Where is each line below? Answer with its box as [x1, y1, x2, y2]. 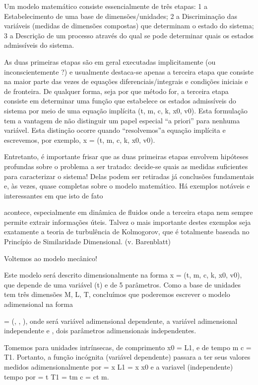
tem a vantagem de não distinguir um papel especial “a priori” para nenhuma [4, 115, 240, 125]
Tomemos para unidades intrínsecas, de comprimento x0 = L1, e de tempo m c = [4, 342, 252, 352]
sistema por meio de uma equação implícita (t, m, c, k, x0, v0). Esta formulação [4, 105, 248, 115]
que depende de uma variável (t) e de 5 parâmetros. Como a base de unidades [4, 279, 241, 289]
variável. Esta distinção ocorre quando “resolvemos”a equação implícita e [4, 125, 226, 135]
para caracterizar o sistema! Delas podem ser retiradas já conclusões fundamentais [4, 171, 254, 181]
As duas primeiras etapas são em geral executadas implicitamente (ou [4, 56, 216, 67]
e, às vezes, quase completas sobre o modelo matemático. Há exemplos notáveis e [4, 181, 250, 191]
